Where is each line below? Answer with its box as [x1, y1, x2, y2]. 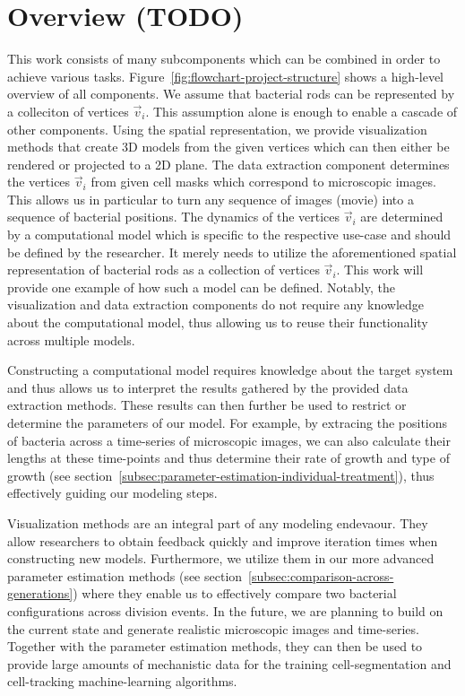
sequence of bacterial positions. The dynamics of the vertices [7, 207, 340, 226]
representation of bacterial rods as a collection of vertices [7, 260, 320, 279]
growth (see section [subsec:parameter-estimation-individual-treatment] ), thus [7, 465, 435, 484]
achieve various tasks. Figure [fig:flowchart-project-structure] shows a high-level [7, 66, 444, 85]
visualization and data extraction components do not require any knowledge [7, 295, 425, 314]
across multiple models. [7, 330, 135, 349]
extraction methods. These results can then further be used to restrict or [7, 396, 407, 414]
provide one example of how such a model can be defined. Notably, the [7, 277, 395, 296]
